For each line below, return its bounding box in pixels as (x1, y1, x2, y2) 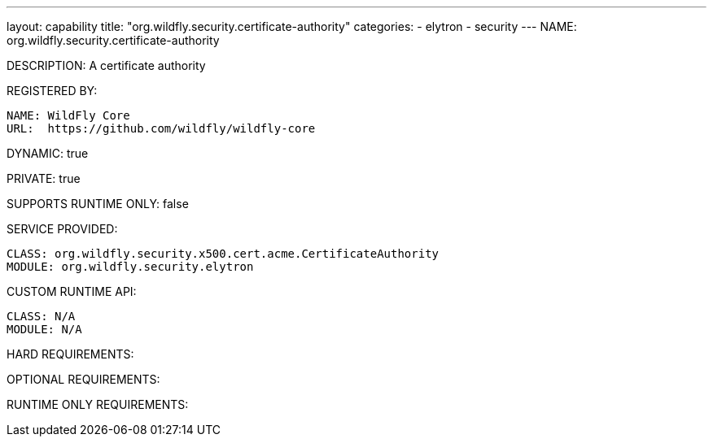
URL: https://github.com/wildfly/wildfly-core (7, 122, 316, 135)
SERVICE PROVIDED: (7, 222, 118, 236)
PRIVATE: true (7, 172, 81, 185)
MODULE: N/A (7, 323, 82, 336)
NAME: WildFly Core (7, 109, 130, 122)
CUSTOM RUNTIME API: (7, 284, 137, 298)
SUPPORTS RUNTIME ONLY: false (7, 197, 189, 211)
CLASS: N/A (7, 310, 76, 323)
